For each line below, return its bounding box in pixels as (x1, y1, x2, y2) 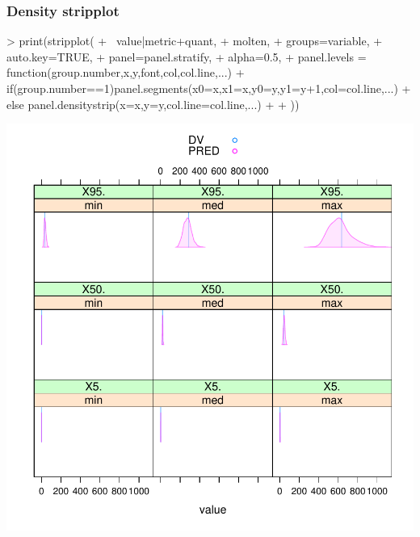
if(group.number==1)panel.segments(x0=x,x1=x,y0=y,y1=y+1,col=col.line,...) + (6, 80, 411, 96)
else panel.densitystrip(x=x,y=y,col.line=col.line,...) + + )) (6, 95, 300, 112)
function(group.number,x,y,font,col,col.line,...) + (6, 64, 245, 81)
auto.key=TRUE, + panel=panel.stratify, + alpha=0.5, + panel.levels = (6, 48, 367, 65)
